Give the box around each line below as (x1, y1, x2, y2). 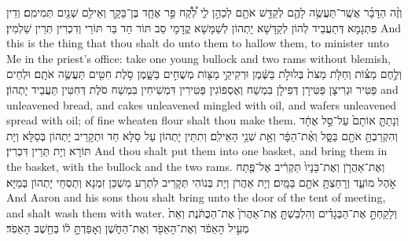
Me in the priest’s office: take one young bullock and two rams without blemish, (6, 50, 391, 66)
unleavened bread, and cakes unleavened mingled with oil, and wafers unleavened (6, 96, 397, 113)
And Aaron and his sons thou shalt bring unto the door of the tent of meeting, (6, 189, 386, 206)
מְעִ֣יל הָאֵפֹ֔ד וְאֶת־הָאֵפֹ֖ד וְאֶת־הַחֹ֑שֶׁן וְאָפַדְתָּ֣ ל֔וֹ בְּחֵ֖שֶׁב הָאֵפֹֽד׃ (6, 220, 249, 236)
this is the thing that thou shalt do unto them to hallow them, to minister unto (6, 35, 389, 51)
